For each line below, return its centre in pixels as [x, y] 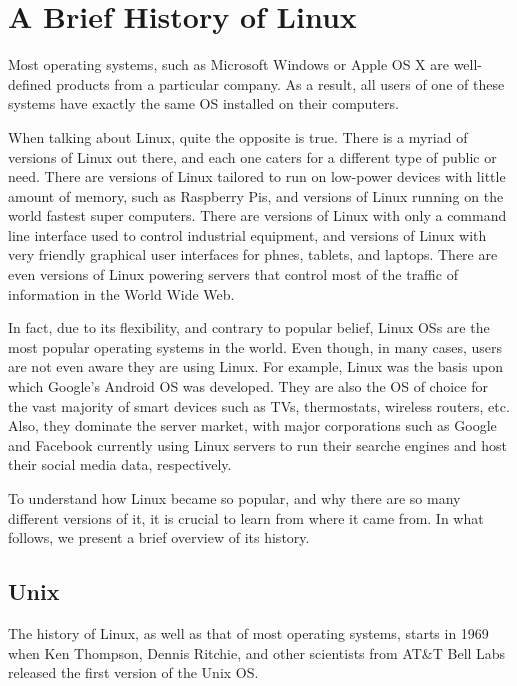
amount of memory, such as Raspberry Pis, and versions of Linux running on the [256, 195]
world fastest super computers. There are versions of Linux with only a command [257, 215]
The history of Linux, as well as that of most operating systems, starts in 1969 [248, 632]
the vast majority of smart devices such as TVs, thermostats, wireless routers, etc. [259, 405]
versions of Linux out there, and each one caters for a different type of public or [252, 156]
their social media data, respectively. [120, 464]
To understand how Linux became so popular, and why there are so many [234, 498]
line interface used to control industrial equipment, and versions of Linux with [247, 234]
